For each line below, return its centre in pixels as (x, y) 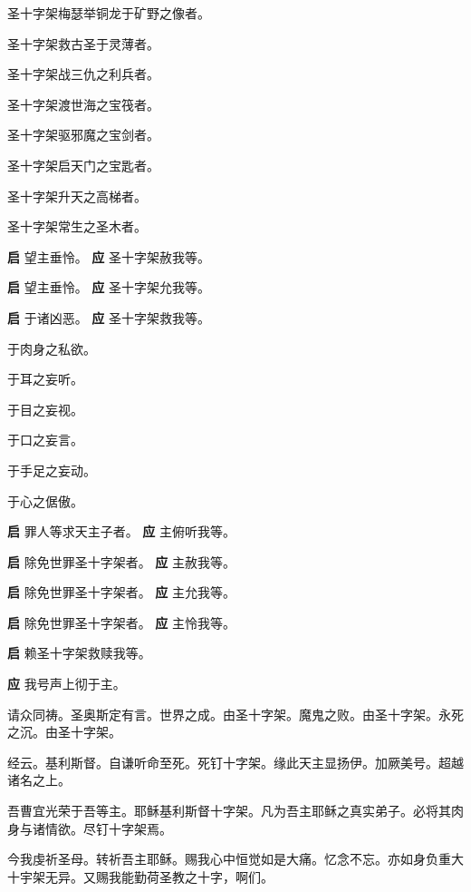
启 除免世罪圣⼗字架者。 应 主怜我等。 (121, 622)
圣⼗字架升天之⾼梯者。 (77, 196)
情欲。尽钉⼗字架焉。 (108, 828)
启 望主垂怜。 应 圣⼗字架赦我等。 (109, 256)
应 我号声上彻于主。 (67, 684)
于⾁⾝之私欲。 (52, 348)
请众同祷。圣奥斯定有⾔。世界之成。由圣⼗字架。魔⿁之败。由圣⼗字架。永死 (235, 714)
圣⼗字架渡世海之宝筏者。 (83, 104)
